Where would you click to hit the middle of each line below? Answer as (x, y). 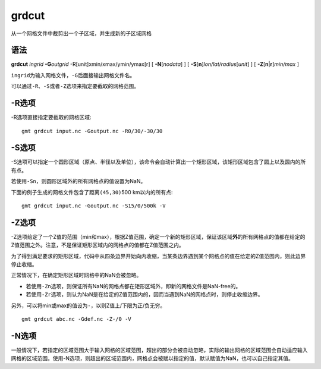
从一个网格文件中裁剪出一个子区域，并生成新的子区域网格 (81, 33)
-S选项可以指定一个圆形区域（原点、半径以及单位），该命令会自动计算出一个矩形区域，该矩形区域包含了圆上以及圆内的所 (158, 162)
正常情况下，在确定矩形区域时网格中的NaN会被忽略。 (76, 275)
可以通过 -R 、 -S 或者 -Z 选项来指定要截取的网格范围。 (75, 86)
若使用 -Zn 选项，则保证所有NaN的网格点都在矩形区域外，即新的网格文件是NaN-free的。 (133, 286)
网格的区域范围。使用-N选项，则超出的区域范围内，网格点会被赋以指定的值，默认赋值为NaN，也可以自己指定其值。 (152, 358)
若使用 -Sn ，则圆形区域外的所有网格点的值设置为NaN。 (78, 181)
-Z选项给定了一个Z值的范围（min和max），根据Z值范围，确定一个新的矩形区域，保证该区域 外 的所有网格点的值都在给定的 (158, 236)
